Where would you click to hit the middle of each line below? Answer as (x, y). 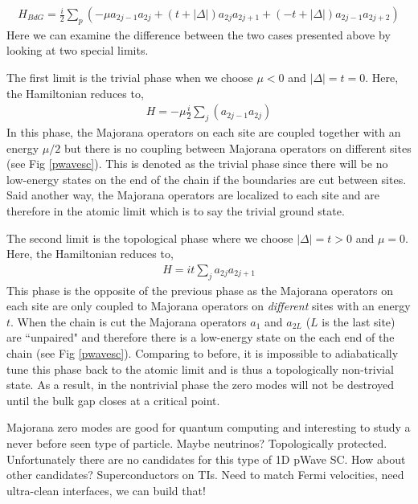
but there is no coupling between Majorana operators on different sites (238, 148)
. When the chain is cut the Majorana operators (129, 321)
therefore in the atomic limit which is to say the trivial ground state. (176, 211)
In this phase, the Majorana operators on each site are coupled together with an (204, 132)
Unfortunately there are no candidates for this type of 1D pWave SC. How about (206, 459)
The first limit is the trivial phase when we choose (130, 78)
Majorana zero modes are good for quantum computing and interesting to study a (209, 427)
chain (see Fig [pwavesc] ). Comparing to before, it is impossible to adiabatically (203, 352)
